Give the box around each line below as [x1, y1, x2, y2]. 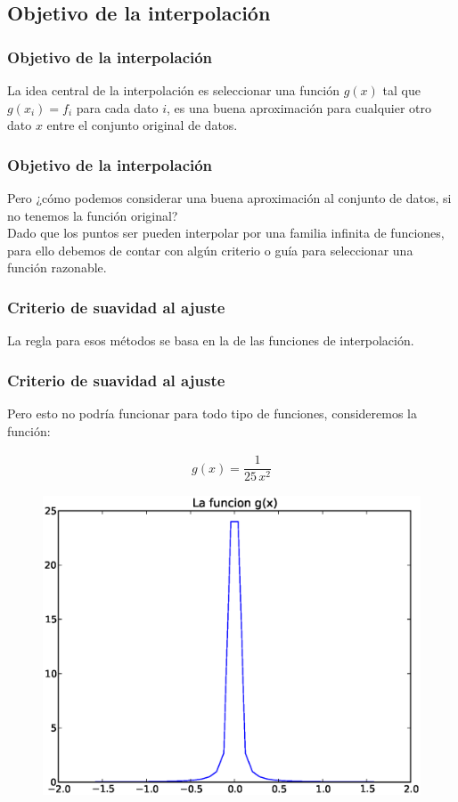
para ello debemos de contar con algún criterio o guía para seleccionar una [7, 240, 413, 259]
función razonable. [7, 258, 107, 277]
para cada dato [76, 98, 159, 117]
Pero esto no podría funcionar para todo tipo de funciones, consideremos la [7, 404, 418, 422]
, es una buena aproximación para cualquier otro [167, 98, 432, 117]
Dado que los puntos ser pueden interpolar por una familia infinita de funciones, [7, 223, 445, 242]
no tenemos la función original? [7, 206, 178, 224]
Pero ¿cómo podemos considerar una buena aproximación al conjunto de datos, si [7, 189, 452, 207]
